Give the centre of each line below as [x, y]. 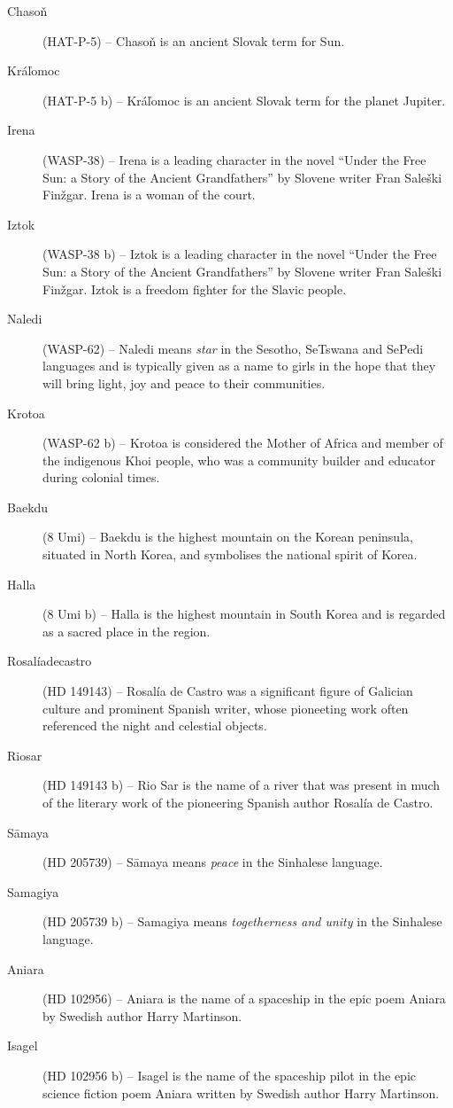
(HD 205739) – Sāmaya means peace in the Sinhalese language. [213, 862]
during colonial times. [101, 477]
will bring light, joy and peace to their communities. [184, 382]
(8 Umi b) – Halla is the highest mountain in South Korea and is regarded [244, 614]
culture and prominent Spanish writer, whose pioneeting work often [226, 708]
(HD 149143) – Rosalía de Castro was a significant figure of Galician [228, 691]
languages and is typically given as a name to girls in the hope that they [239, 366]
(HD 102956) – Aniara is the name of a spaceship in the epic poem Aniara [244, 999]
